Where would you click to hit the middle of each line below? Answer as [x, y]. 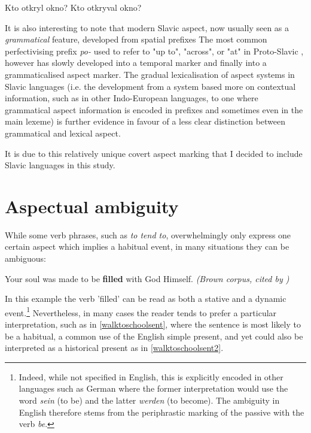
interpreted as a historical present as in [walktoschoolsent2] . [114, 348]
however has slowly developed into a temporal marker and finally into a [136, 63]
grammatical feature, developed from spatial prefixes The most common [136, 39]
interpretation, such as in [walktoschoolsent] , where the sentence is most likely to [153, 324]
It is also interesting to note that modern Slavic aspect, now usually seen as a [147, 27]
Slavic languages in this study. [60, 165]
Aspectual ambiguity [92, 206]
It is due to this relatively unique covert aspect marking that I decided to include [154, 153]
